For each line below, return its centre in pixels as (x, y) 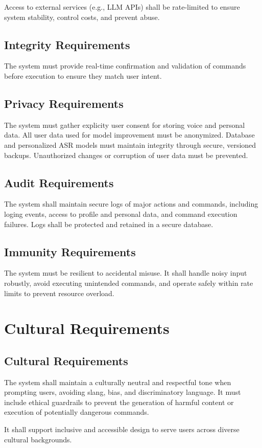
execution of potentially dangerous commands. (77, 412)
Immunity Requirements (70, 251)
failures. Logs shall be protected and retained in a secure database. (109, 224)
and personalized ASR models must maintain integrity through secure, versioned (130, 144)
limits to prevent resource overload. (59, 293)
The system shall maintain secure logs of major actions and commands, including (131, 204)
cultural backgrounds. (38, 439)
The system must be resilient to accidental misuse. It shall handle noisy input (126, 273)
